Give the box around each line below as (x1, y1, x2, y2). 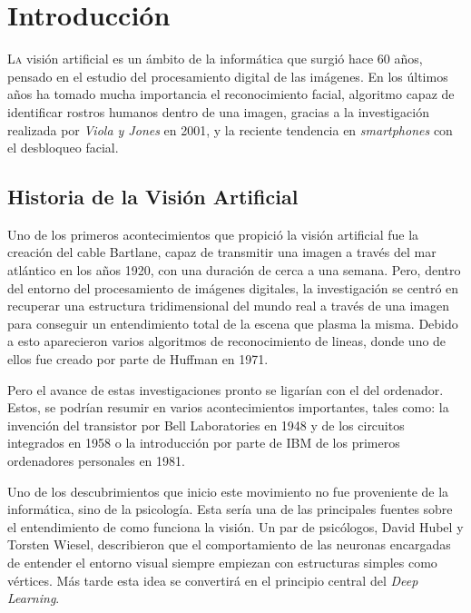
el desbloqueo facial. (7, 138, 119, 157)
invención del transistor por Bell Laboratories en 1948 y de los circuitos (7, 415, 405, 434)
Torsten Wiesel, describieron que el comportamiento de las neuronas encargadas (7, 535, 451, 554)
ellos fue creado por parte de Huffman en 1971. (7, 350, 269, 369)
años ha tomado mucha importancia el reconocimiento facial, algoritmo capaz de (7, 84, 455, 104)
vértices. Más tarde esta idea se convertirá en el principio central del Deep (7, 570, 418, 589)
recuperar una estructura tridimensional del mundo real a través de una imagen (7, 296, 450, 315)
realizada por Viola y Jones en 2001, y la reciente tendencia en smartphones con (7, 120, 453, 139)
